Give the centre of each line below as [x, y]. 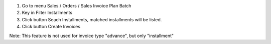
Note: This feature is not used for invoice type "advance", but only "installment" [92, 36]
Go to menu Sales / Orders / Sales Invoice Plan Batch [77, 6]
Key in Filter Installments [47, 13]
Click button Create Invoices [51, 27]
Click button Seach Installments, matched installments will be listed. [92, 19]
